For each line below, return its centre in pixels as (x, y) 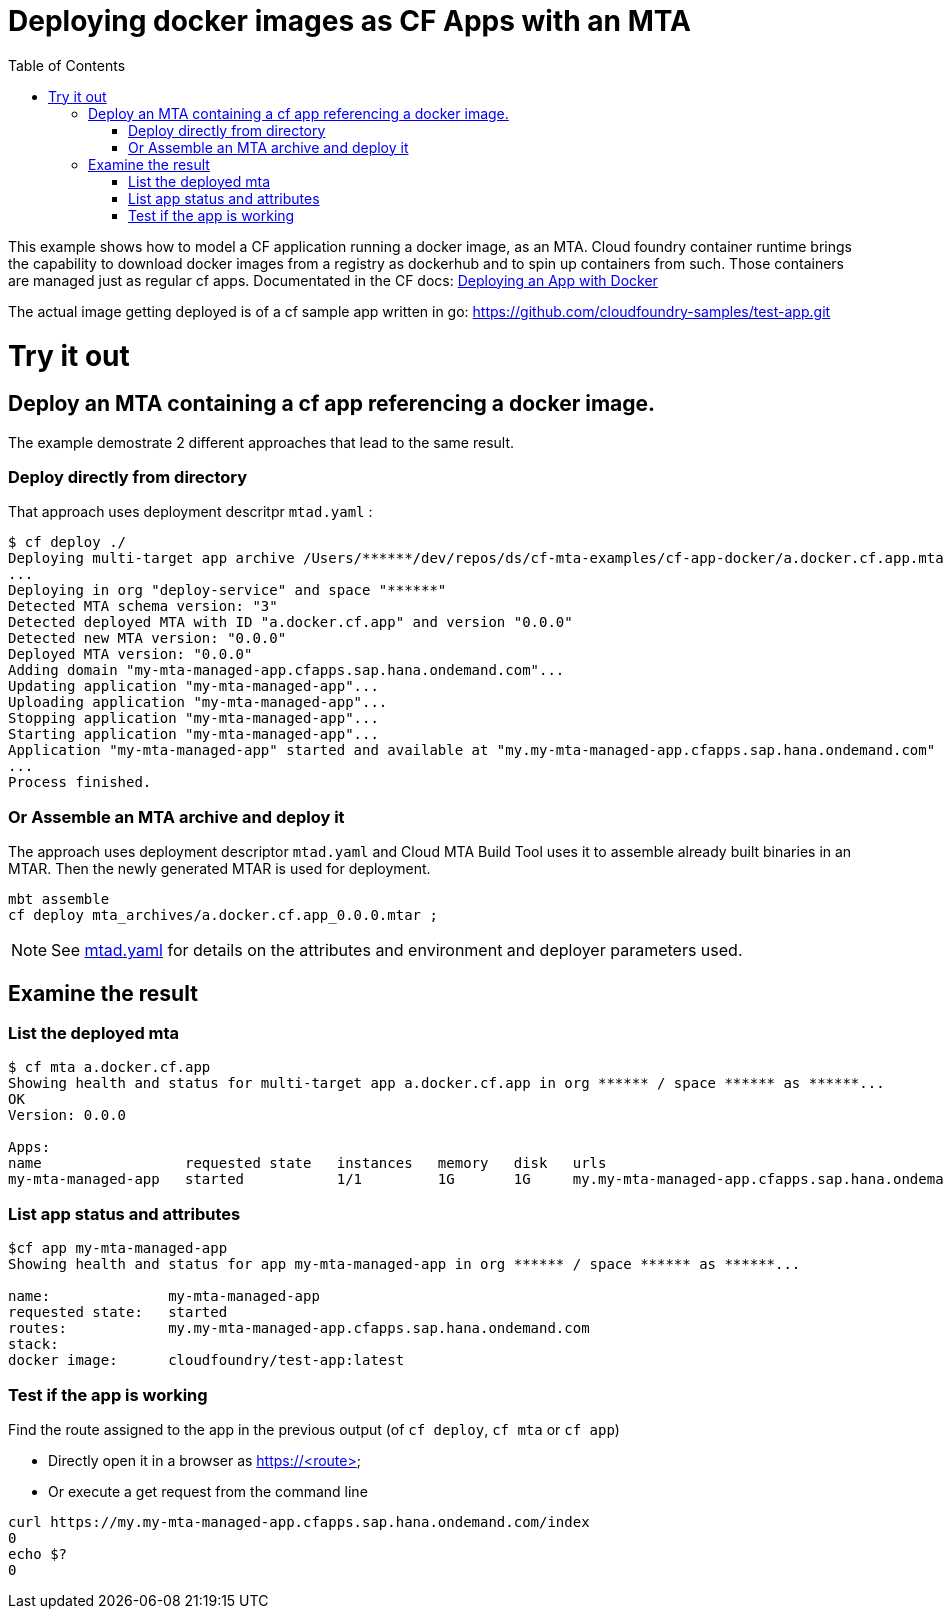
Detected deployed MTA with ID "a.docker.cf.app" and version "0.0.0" (290, 622)
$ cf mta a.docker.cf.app (109, 1067)
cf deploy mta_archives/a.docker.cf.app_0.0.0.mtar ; (223, 915)
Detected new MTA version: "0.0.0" (147, 638)
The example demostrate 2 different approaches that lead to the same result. (261, 442)
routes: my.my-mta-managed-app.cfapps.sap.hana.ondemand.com (299, 1328)
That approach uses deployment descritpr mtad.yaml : (190, 512)
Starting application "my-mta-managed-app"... (193, 734)
